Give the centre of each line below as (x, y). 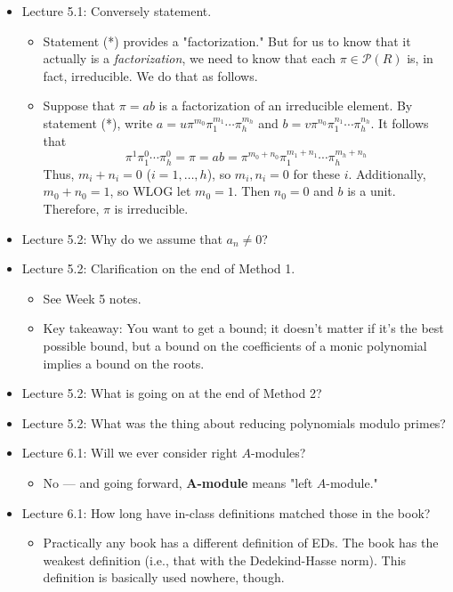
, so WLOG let (150, 191)
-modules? (278, 453)
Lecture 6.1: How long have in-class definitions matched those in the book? (226, 512)
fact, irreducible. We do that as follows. (150, 75)
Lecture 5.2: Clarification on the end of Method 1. (158, 268)
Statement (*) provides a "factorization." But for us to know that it (227, 41)
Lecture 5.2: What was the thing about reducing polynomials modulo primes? (234, 422)
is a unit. (372, 191)
